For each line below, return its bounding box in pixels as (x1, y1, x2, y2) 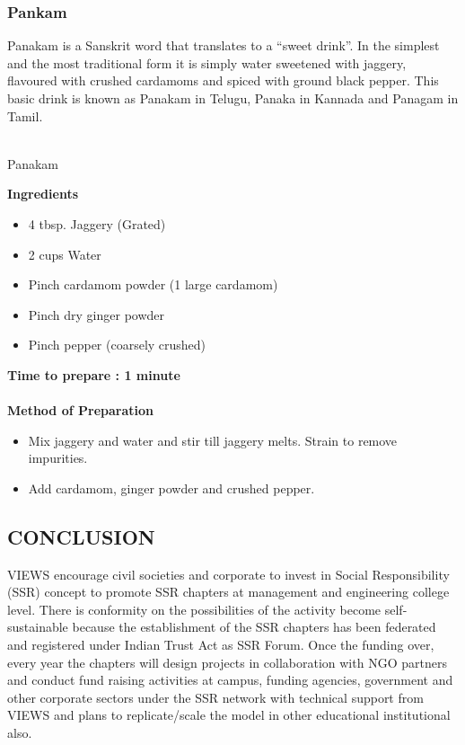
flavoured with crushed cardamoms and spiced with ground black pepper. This (7, 71, 439, 90)
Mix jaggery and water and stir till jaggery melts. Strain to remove (28, 430, 398, 449)
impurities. (28, 448, 88, 467)
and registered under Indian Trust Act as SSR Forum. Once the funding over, (7, 635, 434, 654)
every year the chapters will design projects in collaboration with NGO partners (7, 652, 447, 671)
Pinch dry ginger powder (28, 305, 165, 324)
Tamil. (7, 106, 43, 125)
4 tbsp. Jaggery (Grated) (28, 214, 166, 233)
